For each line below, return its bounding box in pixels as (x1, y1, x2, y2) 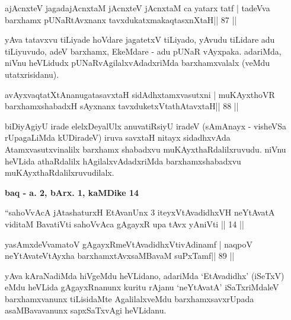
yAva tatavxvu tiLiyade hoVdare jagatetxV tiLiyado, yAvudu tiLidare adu (5, 33, 275, 46)
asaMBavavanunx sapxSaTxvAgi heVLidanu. (5, 304, 167, 316)
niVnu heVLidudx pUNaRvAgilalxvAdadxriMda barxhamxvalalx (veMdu (5, 56, 270, 69)
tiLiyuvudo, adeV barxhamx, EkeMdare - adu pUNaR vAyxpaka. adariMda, (5, 45, 282, 57)
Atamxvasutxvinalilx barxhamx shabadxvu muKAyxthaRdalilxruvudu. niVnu (5, 142, 286, 155)
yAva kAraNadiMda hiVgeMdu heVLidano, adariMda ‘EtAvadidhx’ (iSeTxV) (5, 269, 284, 281)
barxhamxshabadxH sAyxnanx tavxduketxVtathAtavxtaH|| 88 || (5, 100, 239, 112)
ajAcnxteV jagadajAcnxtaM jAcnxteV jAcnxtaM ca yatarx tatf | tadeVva (5, 2, 270, 14)
